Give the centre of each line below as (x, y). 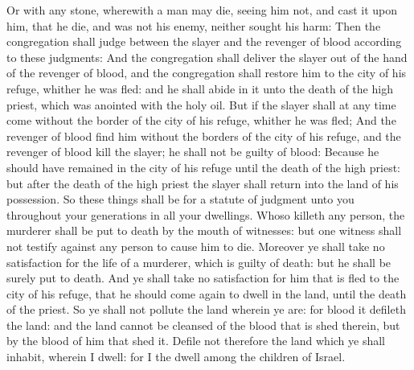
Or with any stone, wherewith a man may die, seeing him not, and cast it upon (202, 10)
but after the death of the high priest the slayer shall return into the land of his (203, 183)
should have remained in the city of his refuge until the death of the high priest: (203, 167)
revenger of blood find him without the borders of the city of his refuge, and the (204, 136)
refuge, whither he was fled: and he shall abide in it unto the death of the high (200, 88)
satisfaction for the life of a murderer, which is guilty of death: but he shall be (199, 262)
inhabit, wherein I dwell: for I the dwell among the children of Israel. (176, 357)
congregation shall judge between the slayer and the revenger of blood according (204, 41)
